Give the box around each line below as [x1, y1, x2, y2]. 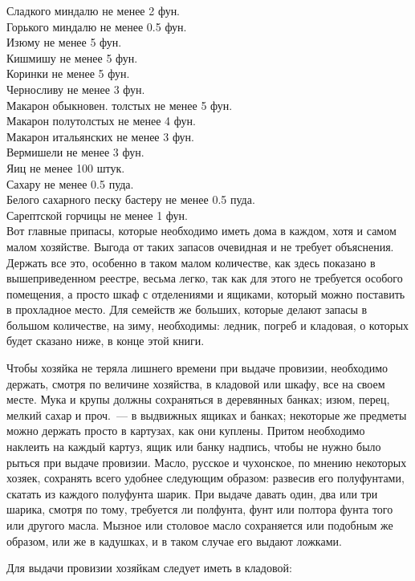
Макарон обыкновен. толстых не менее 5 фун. [6, 96, 233, 113]
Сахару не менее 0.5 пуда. [6, 175, 134, 192]
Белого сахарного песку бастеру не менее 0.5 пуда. [6, 191, 255, 208]
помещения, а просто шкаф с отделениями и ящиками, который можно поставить [6, 285, 405, 302]
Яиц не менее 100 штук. [6, 159, 125, 176]
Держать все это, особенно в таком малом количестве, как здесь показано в [6, 254, 376, 270]
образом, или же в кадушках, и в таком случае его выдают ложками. [6, 532, 342, 549]
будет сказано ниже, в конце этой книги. [6, 332, 205, 349]
